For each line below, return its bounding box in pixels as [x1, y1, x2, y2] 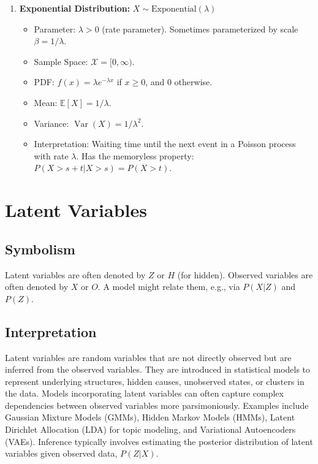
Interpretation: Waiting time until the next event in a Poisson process [34, 137, 296, 150]
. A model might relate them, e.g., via [97, 280, 240, 293]
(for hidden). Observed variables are [177, 268, 313, 281]
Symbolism [5, 239, 75, 258]
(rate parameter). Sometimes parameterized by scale [102, 22, 298, 35]
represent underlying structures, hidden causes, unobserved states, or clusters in [5, 375, 305, 387]
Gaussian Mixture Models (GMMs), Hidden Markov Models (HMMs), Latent [5, 411, 295, 424]
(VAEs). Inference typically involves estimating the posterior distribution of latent [5, 435, 313, 447]
